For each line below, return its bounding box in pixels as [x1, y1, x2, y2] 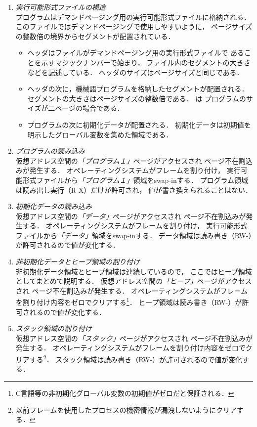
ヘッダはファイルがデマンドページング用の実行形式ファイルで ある [27, 47, 244, 58]
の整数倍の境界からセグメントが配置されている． [15, 31, 175, 41]
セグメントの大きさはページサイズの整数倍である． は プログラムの [27, 93, 246, 103]
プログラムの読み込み [15, 146, 85, 156]
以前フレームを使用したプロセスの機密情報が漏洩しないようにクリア [15, 404, 237, 415]
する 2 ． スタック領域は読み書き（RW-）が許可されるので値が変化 [29, 353, 243, 364]
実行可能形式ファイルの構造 [15, 2, 106, 12]
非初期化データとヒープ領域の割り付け [15, 256, 140, 267]
